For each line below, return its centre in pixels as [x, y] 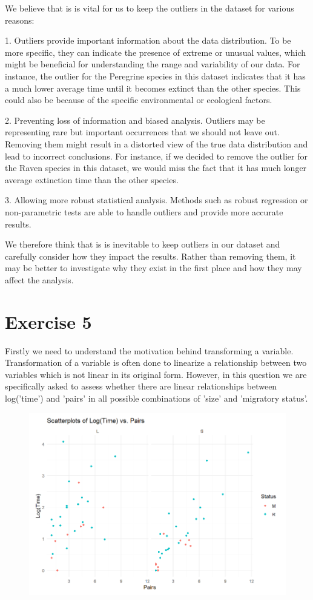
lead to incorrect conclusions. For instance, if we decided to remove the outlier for [156, 156]
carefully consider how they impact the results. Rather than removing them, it [150, 256]
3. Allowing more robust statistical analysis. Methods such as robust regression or [156, 200]
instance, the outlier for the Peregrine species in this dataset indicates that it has [155, 76]
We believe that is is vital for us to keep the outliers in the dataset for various [150, 8]
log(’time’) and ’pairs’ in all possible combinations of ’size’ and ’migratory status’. [156, 398]
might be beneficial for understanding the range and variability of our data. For [153, 64]
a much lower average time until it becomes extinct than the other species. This [153, 88]
